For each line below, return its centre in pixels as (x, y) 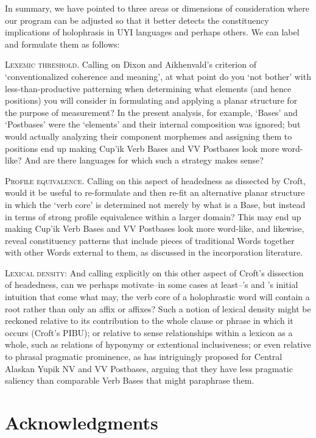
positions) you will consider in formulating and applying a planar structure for (151, 100)
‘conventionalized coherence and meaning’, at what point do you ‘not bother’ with (158, 76)
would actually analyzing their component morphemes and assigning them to (149, 136)
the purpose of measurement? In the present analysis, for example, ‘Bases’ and (151, 112)
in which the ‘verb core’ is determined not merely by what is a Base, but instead (155, 204)
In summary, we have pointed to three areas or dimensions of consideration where (157, 8)
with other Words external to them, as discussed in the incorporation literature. (154, 252)
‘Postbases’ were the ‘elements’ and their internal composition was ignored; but (153, 124)
